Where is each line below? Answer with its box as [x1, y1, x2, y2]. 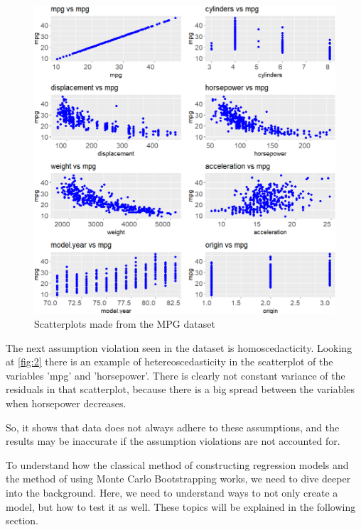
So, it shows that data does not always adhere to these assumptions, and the [6, 419, 340, 434]
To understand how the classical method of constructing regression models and [6, 457, 349, 472]
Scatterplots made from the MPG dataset [34, 316, 215, 331]
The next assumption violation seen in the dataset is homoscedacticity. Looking [6, 340, 352, 355]
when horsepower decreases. [6, 395, 126, 410]
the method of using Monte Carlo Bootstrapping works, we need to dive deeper [6, 471, 351, 486]
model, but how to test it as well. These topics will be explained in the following [6, 499, 356, 514]
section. [6, 513, 38, 528]
